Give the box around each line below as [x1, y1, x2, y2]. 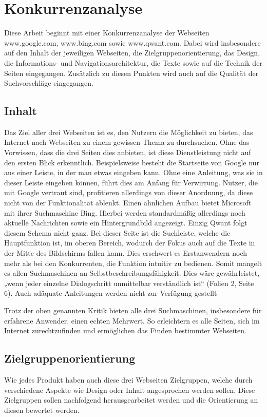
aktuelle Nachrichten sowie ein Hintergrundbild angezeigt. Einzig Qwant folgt [4, 217, 247, 228]
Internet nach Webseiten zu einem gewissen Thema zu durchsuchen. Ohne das [4, 137, 250, 147]
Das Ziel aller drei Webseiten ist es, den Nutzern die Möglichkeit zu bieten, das [4, 126, 253, 137]
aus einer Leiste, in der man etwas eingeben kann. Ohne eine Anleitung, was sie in [4, 167, 263, 178]
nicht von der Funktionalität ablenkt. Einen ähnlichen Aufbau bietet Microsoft [4, 197, 252, 208]
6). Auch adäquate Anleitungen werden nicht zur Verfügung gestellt [4, 288, 217, 298]
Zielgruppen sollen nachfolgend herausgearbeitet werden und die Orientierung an [4, 394, 258, 405]
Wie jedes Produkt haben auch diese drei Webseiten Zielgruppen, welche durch [4, 374, 253, 385]
